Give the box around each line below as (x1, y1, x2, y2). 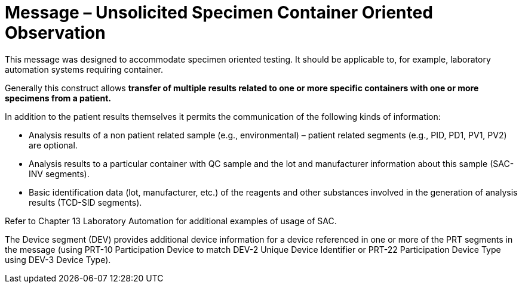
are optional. (29, 140, 78, 150)
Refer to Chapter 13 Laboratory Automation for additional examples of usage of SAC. (5, 215, 337, 226)
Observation (5, 23, 106, 43)
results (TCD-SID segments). (29, 197, 142, 208)
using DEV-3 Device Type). (5, 254, 111, 265)
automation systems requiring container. (5, 64, 163, 75)
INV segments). (29, 168, 90, 179)
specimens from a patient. (5, 92, 111, 103)
